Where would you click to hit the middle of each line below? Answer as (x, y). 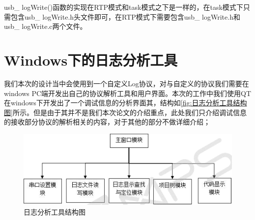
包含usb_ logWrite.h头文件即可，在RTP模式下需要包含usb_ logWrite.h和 (125, 16)
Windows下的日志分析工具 (91, 60)
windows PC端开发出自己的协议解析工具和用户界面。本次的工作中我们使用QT (128, 93)
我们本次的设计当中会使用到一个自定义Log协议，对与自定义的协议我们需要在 (127, 83)
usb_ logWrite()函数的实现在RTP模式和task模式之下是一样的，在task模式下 (124, 7)
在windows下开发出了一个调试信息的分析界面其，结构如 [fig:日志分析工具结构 (126, 103)
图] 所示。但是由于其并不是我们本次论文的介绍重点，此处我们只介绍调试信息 (125, 112)
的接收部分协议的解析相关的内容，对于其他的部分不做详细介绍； (107, 122)
